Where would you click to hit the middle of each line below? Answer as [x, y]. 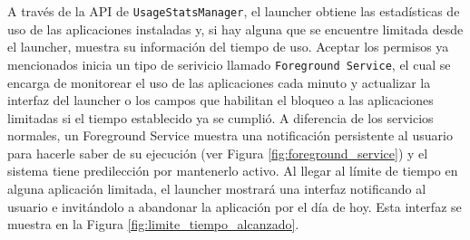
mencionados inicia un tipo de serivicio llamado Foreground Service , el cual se [229, 64]
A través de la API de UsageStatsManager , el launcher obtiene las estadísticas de [234, 11]
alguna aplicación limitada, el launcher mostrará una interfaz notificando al [217, 189]
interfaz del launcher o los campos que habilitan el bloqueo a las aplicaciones [220, 100]
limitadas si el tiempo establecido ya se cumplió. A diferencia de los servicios [220, 117]
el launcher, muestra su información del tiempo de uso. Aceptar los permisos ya [228, 47]
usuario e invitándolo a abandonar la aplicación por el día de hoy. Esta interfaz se [235, 206]
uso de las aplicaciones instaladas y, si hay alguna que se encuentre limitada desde [235, 29]
